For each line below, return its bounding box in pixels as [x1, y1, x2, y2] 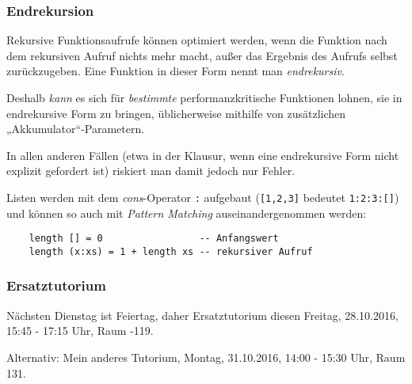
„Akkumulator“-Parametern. [6, 120, 145, 137]
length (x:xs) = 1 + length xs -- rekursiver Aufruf [29, 245, 313, 257]
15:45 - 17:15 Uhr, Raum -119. [6, 322, 154, 339]
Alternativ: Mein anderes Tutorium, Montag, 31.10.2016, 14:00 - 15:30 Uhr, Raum [6, 348, 406, 365]
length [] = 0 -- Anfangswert [29, 233, 279, 245]
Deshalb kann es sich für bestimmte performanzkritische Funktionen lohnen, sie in [6, 89, 402, 105]
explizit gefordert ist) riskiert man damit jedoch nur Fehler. [6, 162, 296, 179]
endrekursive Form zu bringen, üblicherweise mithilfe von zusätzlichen [6, 105, 346, 121]
